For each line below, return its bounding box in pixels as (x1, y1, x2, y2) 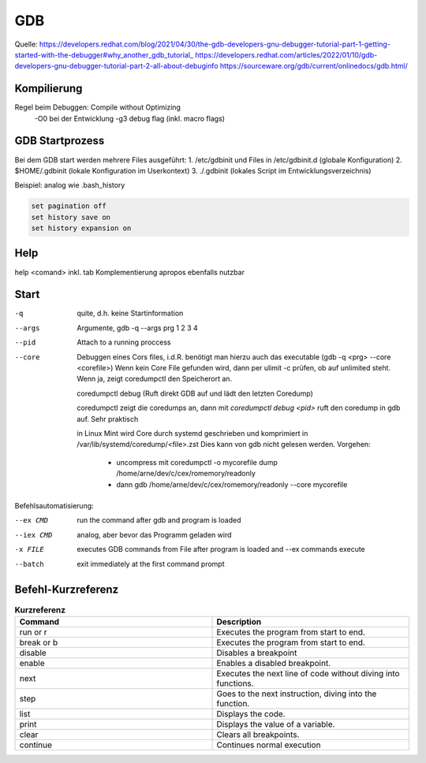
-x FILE (14, 545, 45, 554)
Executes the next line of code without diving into (216, 668, 400, 679)
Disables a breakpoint (216, 647, 297, 658)
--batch (14, 560, 45, 568)
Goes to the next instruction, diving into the (216, 688, 377, 699)
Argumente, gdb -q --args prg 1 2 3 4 (77, 323, 199, 333)
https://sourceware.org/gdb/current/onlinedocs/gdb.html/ (219, 61, 408, 71)
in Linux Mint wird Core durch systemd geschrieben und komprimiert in (77, 429, 308, 437)
